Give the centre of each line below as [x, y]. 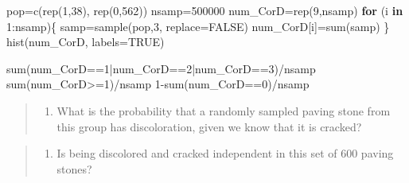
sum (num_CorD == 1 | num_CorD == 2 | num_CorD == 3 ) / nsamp [161, 68]
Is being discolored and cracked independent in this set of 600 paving [225, 153]
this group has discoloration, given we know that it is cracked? [209, 126]
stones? [74, 168]
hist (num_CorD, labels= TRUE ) [86, 42]
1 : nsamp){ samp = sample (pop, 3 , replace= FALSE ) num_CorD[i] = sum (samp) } [198, 26]
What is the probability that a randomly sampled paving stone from [224, 110]
